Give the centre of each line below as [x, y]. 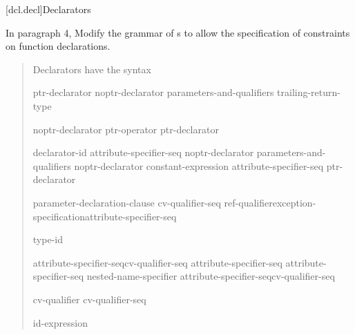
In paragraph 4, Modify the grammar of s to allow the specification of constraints [178, 32]
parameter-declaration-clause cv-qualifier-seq [127, 202]
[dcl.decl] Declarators [48, 9]
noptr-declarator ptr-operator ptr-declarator [126, 129]
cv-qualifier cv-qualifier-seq [89, 299]
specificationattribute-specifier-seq [105, 216]
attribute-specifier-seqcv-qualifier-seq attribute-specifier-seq [157, 262]
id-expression [60, 322]
